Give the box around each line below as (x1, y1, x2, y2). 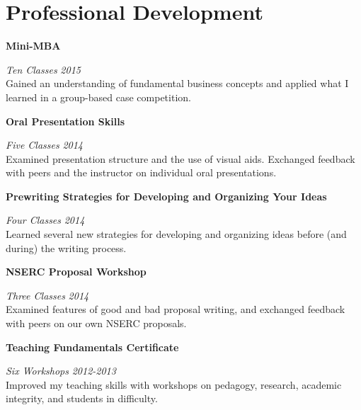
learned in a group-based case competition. (6, 89, 191, 104)
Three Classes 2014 (6, 287, 89, 302)
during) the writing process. (6, 240, 127, 255)
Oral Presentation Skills (6, 113, 125, 128)
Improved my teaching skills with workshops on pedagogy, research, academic (6, 377, 342, 392)
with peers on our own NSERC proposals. (6, 316, 187, 331)
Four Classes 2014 (6, 212, 85, 227)
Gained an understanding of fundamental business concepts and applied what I (6, 76, 349, 91)
